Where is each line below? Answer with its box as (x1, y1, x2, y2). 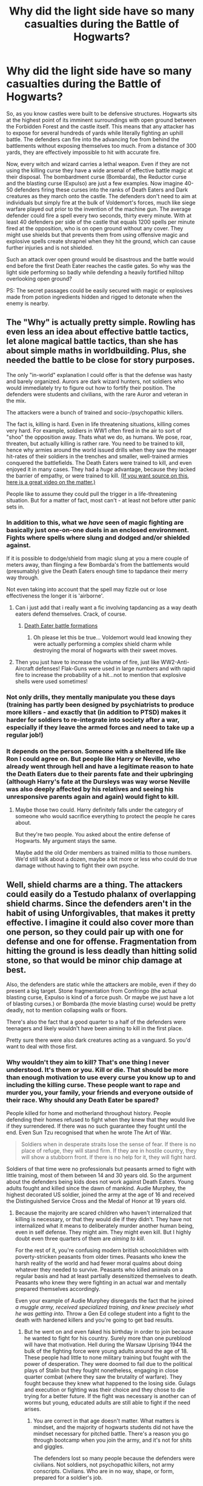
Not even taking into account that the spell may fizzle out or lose (6, 586, 167, 593)
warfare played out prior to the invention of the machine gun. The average (6, 205, 191, 213)
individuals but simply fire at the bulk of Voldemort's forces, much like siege (6, 199, 196, 206)
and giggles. (33, 1443, 65, 1450)
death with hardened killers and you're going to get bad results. (15, 1316, 174, 1324)
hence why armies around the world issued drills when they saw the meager (6, 446, 197, 453)
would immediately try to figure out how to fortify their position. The (6, 384, 176, 391)
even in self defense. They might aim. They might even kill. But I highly (15, 1228, 191, 1236)
